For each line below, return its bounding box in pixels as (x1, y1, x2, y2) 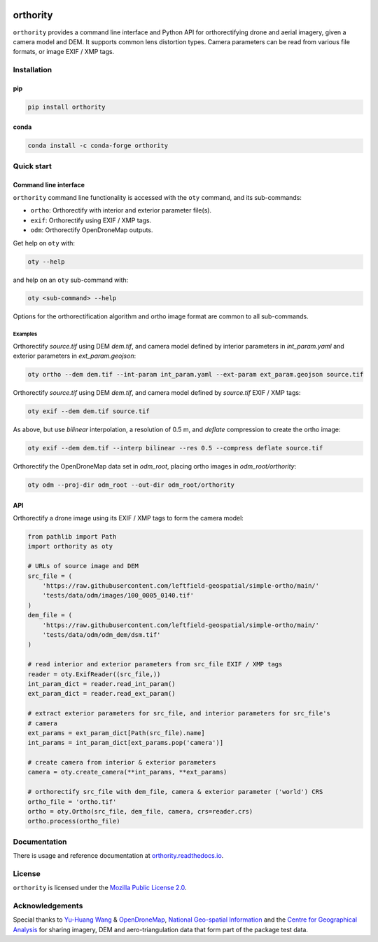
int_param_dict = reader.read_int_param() (27, 680, 176, 687)
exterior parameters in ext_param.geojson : (13, 351, 136, 361)
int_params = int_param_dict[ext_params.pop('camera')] (27, 739, 224, 747)
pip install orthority (27, 102, 106, 111)
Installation (13, 65, 52, 75)
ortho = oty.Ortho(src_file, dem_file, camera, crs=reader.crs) (27, 807, 253, 816)
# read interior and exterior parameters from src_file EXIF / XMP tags (27, 660, 283, 668)
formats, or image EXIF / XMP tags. (13, 48, 115, 56)
